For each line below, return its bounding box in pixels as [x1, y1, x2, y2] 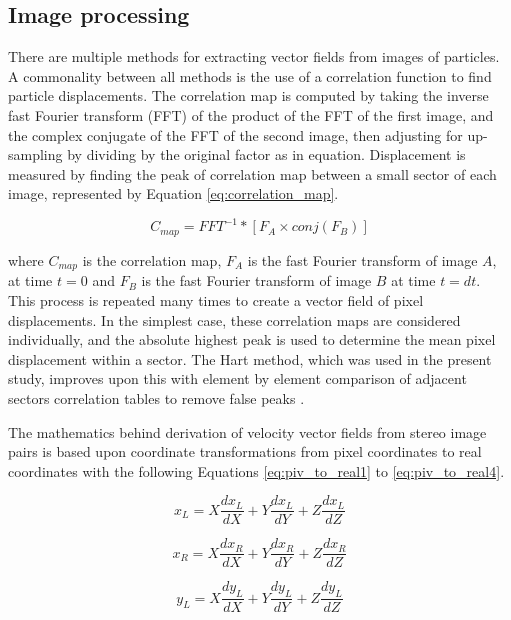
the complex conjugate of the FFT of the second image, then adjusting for [8, 124, 463, 145]
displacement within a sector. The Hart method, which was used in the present [8, 348, 492, 369]
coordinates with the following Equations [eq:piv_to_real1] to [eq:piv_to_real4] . [8, 460, 505, 481]
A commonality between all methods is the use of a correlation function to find [8, 65, 492, 86]
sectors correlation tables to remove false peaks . [8, 387, 305, 408]
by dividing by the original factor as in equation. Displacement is [67, 144, 466, 165]
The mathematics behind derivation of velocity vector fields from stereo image [8, 421, 487, 442]
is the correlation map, [82, 249, 222, 270]
